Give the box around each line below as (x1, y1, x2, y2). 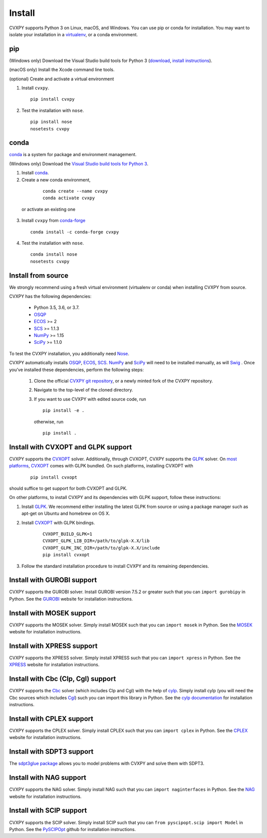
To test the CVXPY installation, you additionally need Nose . (9, 350, 130, 356)
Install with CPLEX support (9, 714, 93, 723)
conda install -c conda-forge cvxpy (30, 229, 119, 235)
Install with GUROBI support (9, 576, 97, 584)
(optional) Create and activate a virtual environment (9, 76, 114, 82)
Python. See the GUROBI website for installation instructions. (9, 596, 133, 602)
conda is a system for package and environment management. (9, 152, 137, 158)
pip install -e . (43, 408, 85, 413)
